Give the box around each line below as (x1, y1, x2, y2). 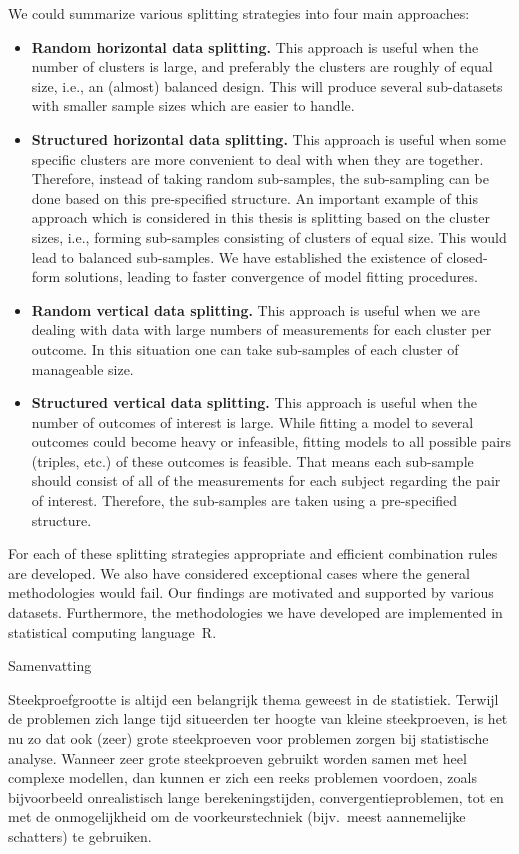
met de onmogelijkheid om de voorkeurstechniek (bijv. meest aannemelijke (8, 806, 466, 827)
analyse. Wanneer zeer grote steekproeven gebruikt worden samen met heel (8, 747, 467, 768)
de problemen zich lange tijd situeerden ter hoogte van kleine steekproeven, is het (8, 708, 508, 729)
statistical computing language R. (8, 621, 217, 642)
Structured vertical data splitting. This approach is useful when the (31, 392, 477, 413)
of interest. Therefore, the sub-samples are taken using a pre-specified (31, 490, 458, 511)
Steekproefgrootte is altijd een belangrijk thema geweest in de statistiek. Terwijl (8, 688, 499, 709)
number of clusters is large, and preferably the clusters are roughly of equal (31, 56, 493, 77)
